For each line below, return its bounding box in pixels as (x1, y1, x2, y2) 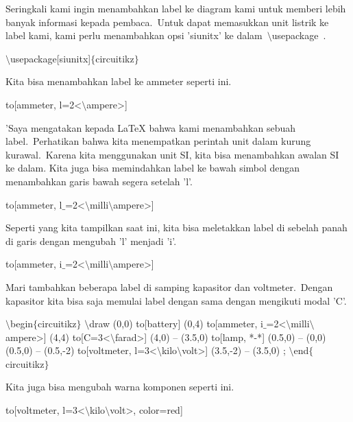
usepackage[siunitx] (10, 51, 91, 65)
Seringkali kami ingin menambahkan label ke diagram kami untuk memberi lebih (5, 1, 346, 15)
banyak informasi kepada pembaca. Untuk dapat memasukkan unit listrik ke (5, 14, 329, 29)
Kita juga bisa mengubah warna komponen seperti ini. (5, 379, 234, 394)
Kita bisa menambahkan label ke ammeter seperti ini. (5, 74, 232, 89)
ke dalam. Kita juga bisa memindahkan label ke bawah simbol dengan (5, 161, 300, 175)
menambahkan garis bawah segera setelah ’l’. (5, 174, 193, 188)
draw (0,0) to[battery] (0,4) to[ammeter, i (89, 316, 263, 331)
